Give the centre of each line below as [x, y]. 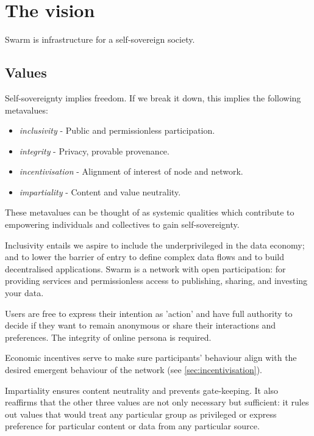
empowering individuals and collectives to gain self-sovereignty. [122, 224]
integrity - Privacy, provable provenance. [94, 151]
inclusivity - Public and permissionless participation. [117, 130]
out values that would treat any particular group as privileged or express [141, 414]
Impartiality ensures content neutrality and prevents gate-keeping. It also [142, 390]
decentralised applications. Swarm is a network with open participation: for [145, 268]
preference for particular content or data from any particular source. [132, 426]
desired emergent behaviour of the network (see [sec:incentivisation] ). [134, 370]
